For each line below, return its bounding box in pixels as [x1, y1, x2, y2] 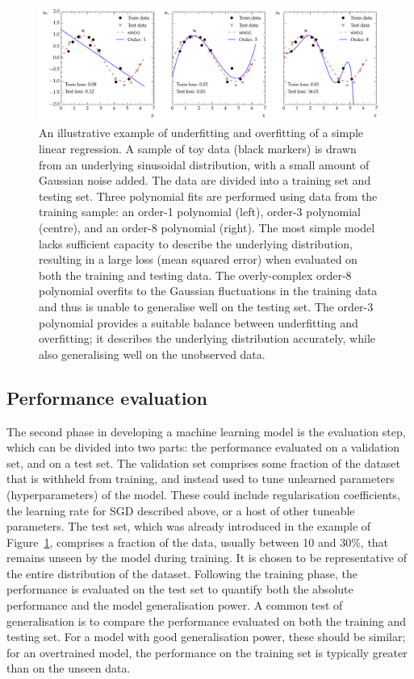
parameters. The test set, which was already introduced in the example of [6, 518, 371, 535]
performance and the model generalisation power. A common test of [6, 597, 343, 614]
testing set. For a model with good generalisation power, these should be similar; [6, 628, 406, 645]
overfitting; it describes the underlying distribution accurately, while [39, 330, 375, 347]
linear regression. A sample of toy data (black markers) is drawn [39, 140, 357, 157]
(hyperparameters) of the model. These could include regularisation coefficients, [6, 485, 400, 502]
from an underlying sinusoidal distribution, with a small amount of [39, 156, 370, 173]
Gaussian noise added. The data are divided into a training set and [39, 172, 371, 189]
